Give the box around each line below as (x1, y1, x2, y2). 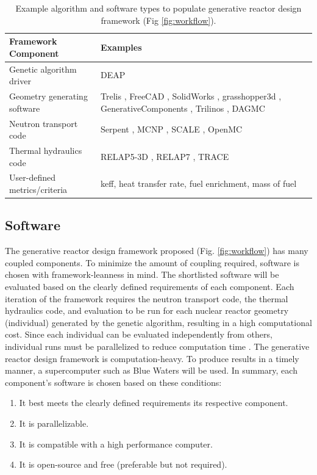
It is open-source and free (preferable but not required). (19, 458, 227, 471)
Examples (101, 40, 142, 53)
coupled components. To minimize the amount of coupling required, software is (5, 256, 299, 269)
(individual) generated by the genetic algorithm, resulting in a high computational (5, 316, 312, 328)
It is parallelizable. (19, 416, 89, 429)
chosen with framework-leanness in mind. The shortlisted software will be (5, 268, 279, 281)
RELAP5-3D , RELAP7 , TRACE (101, 150, 229, 162)
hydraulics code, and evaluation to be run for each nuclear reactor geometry (5, 304, 289, 317)
